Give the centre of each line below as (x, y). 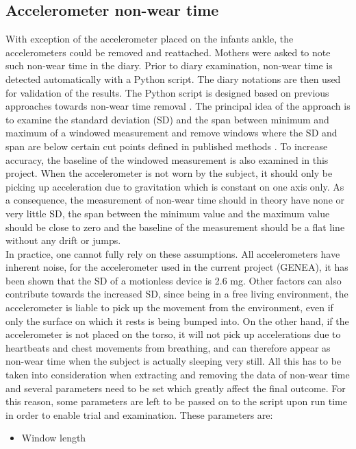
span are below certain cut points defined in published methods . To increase (167, 146)
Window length (54, 438)
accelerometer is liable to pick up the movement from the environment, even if (169, 307)
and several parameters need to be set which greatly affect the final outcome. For (176, 388)
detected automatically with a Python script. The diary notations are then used (173, 78)
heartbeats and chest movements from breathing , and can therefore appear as (168, 347)
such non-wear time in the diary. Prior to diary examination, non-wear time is (169, 65)
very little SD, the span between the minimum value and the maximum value (168, 213)
